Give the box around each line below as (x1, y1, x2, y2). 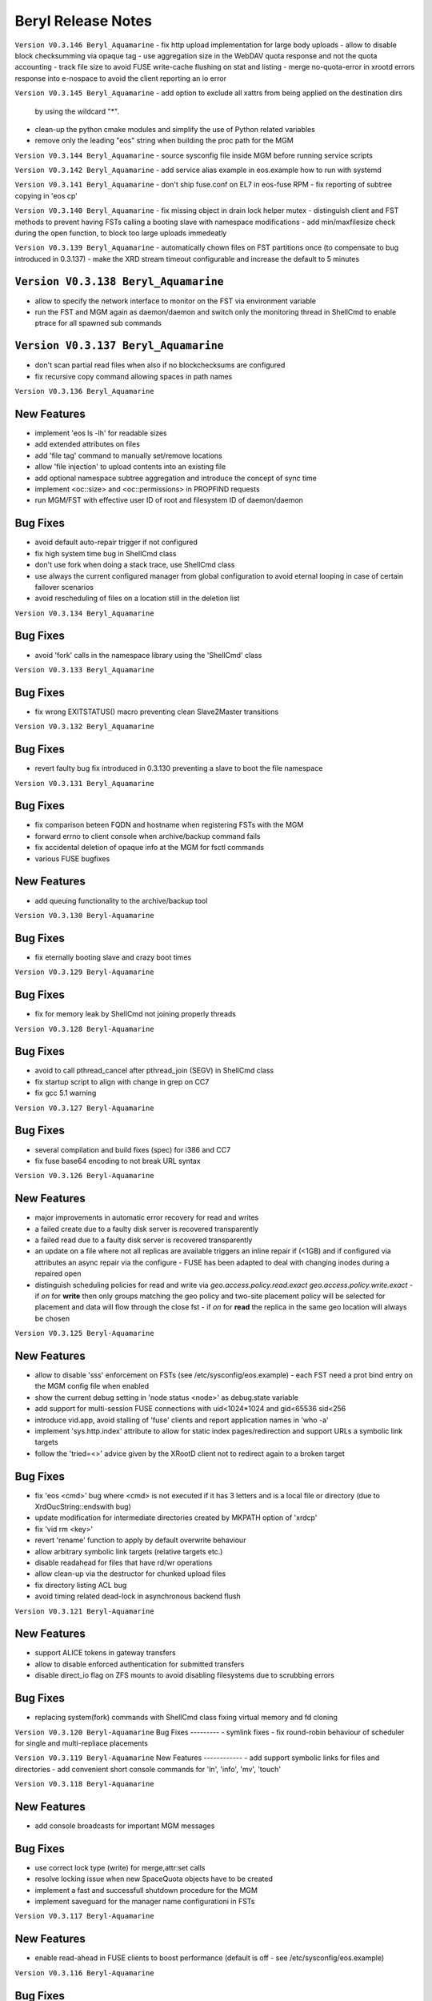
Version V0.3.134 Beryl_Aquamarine (14, 608, 155, 618)
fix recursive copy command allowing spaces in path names (34, 371, 233, 381)
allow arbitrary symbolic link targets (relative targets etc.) (34, 1546, 223, 1556)
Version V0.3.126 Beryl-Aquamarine (14, 1171, 155, 1181)
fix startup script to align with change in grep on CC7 (34, 1077, 210, 1086)
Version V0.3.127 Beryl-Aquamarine (14, 1103, 155, 1113)
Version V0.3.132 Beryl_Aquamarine (14, 722, 155, 732)
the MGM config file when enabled (34, 1381, 150, 1391)
